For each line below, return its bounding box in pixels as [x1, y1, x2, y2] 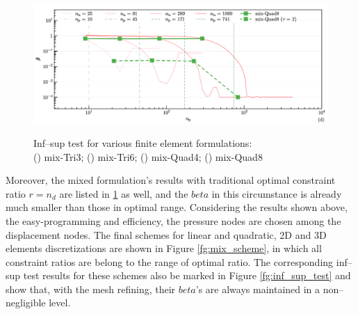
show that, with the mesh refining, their [6, 281, 176, 296]
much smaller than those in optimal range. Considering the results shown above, [6, 200, 348, 214]
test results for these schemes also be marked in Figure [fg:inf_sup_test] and [23, 268, 351, 283]
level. [49, 295, 71, 310]
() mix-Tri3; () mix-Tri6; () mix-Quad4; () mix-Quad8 [33, 149, 263, 164]
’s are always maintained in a [195, 281, 320, 296]
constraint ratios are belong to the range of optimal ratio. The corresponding [6, 254, 334, 269]
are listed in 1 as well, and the [59, 186, 188, 201]
